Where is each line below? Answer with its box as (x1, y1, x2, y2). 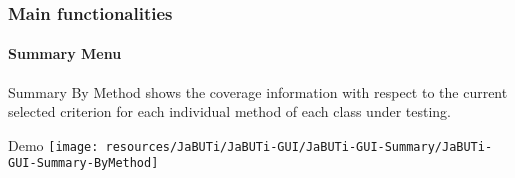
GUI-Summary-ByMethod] (8, 156, 159, 171)
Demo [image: (8, 134, 99, 155)
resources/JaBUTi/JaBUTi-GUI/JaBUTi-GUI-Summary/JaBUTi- (105, 139, 493, 154)
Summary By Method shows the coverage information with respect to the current (8, 81, 508, 102)
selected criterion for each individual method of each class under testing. (8, 101, 452, 122)
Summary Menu (8, 43, 122, 64)
